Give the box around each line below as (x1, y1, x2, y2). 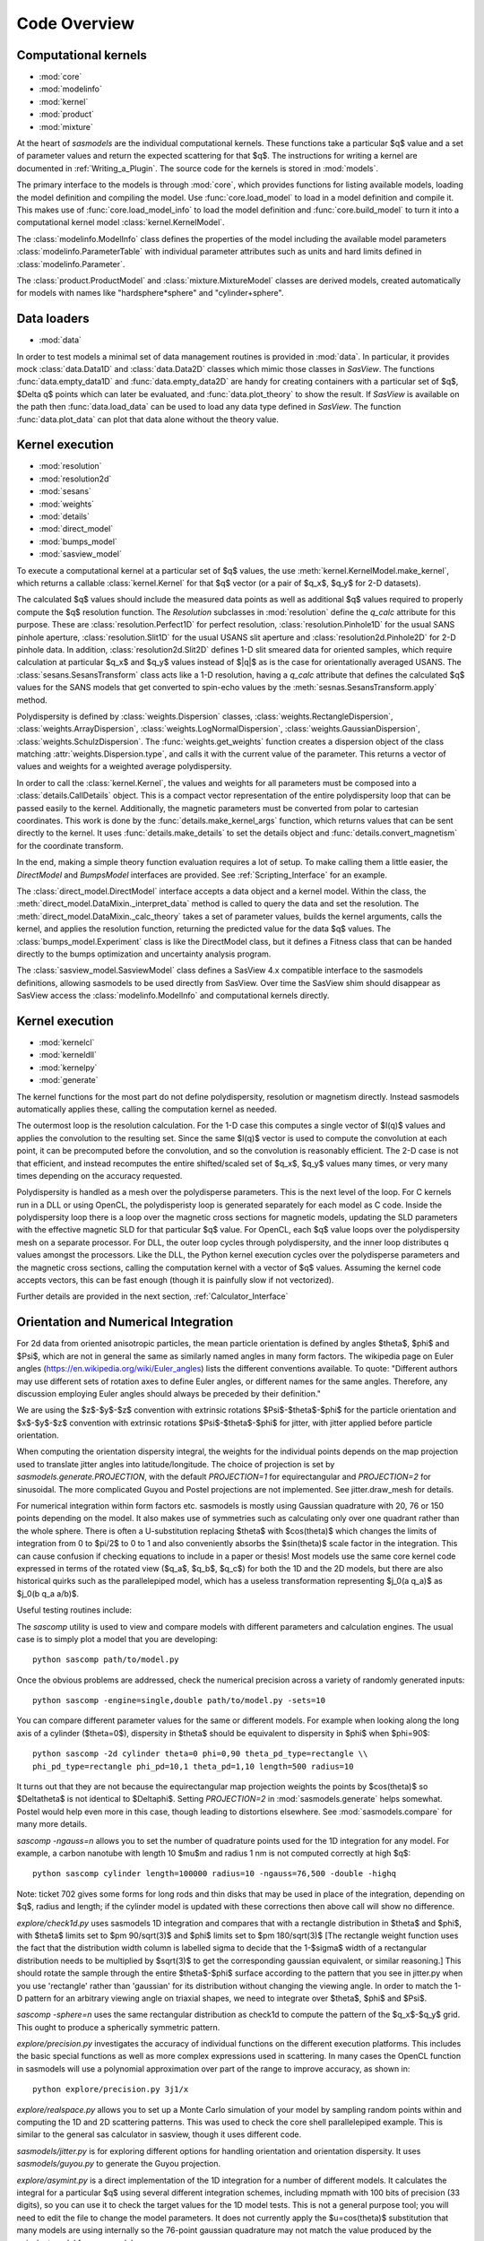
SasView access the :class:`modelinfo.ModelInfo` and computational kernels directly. (16, 991, 330, 1001)
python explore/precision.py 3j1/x (32, 2084, 189, 2095)
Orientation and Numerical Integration (16, 1314, 234, 1330)
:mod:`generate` (39, 1075, 99, 1086)
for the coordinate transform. (16, 840, 125, 851)
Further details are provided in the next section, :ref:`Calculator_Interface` (16, 1291, 289, 1302)
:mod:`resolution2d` (39, 473, 112, 484)
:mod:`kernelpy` (39, 1062, 98, 1073)
